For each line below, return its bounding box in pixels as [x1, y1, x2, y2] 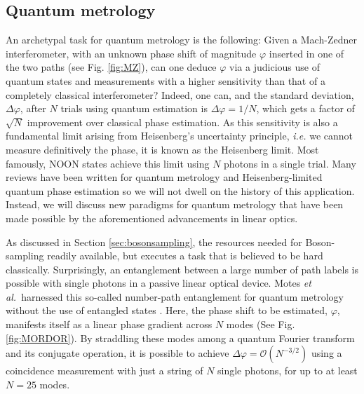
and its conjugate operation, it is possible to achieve [6, 346, 229, 360]
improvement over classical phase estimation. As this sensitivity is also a [27, 114, 338, 129]
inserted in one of [269, 46, 344, 60]
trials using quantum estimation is [60, 101, 208, 116]
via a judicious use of [229, 60, 320, 74]
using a [311, 346, 342, 360]
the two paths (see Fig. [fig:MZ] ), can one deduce [6, 60, 217, 74]
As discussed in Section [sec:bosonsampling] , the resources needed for [6, 234, 302, 249]
